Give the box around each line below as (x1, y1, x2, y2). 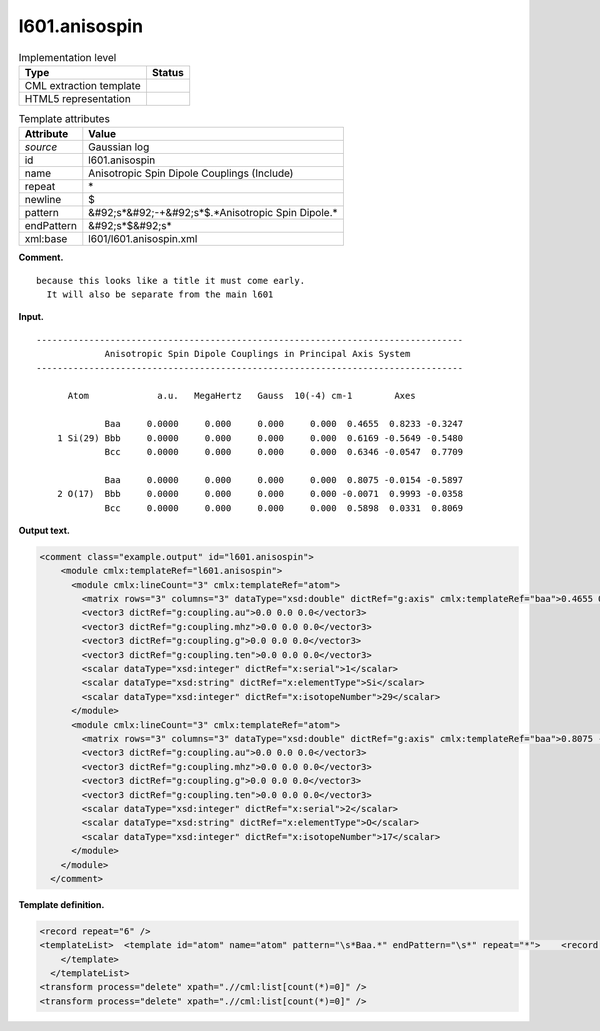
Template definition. (18, 898, 105, 910)
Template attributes (18, 112, 110, 126)
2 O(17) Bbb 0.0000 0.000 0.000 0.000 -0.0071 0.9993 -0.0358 (56, 488, 464, 500)
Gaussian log (88, 140, 150, 154)
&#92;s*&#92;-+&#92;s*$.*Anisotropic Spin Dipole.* (88, 206, 339, 220)
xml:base (24, 232, 68, 246)
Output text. (18, 524, 70, 536)
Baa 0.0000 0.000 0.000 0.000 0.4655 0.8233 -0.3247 (104, 418, 464, 430)
